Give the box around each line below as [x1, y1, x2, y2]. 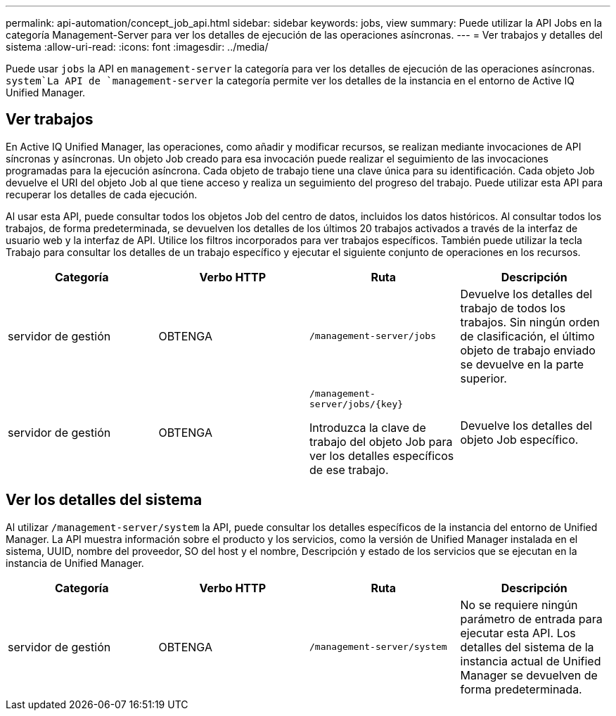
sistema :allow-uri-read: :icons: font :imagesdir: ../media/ [6, 41, 269, 53]
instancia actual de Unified [460, 653, 601, 668]
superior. [460, 371, 507, 385]
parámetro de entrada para [460, 611, 603, 626]
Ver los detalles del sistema [6, 491, 203, 509]
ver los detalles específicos [309, 448, 454, 463]
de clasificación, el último [460, 328, 595, 343]
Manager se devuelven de [460, 667, 598, 682]
